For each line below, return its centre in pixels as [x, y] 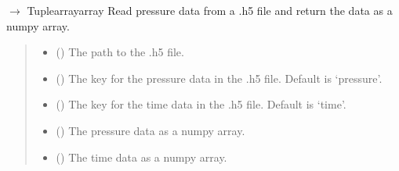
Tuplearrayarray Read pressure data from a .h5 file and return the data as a [210, 10]
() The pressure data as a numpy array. [151, 130]
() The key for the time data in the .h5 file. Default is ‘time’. [201, 104]
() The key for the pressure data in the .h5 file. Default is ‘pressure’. [219, 78]
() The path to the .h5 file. [120, 52]
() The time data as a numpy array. [141, 157]
